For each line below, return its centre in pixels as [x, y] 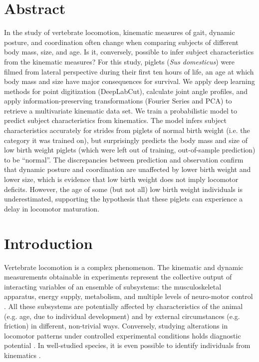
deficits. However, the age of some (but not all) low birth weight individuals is [123, 189]
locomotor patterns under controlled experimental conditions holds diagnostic [123, 335]
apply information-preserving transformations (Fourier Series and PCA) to [118, 101]
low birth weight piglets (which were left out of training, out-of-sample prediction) [130, 150]
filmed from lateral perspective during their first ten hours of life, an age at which [129, 71]
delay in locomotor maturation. [52, 208]
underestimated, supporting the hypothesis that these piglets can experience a [124, 199]
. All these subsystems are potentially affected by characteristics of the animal [124, 306]
